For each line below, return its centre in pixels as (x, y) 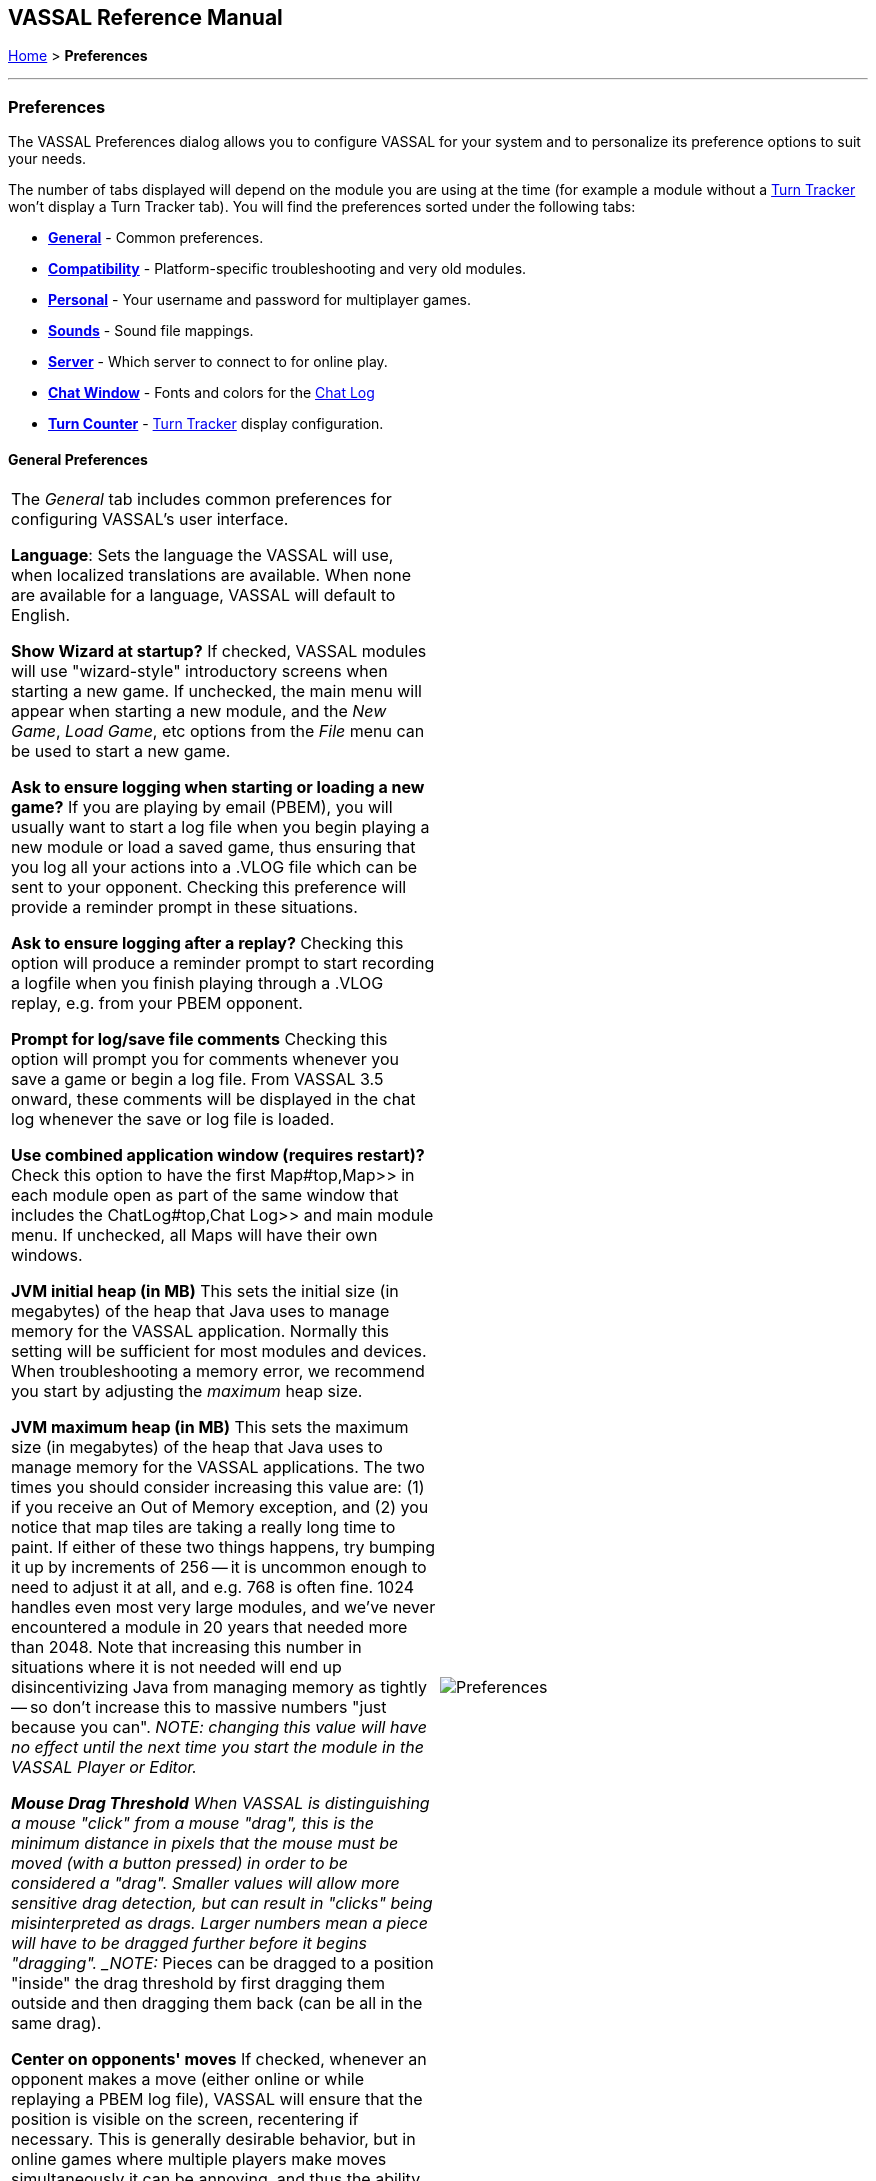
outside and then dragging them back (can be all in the (217, 2003)
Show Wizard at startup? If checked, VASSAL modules (219, 651)
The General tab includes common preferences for (201, 499)
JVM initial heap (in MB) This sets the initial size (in (205, 1291)
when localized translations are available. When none (211, 575)
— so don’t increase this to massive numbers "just (199, 1707)
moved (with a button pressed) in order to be (179, 1863)
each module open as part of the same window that (205, 1195)
